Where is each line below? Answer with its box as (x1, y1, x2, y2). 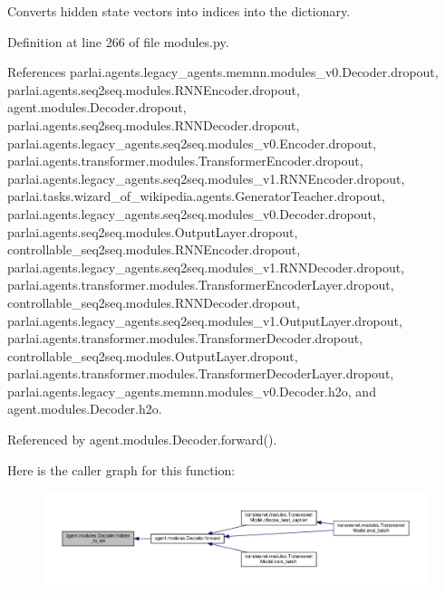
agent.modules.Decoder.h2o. (7, 399, 162, 418)
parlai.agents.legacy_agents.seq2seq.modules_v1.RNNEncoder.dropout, (7, 168, 405, 187)
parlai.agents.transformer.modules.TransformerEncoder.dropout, (7, 151, 363, 170)
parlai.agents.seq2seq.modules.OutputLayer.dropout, (7, 222, 298, 241)
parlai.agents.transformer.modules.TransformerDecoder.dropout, (7, 329, 363, 348)
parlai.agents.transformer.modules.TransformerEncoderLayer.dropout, (7, 275, 394, 294)
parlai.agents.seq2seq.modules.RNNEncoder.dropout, (7, 80, 300, 99)
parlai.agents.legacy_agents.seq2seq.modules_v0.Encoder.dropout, (7, 133, 377, 152)
